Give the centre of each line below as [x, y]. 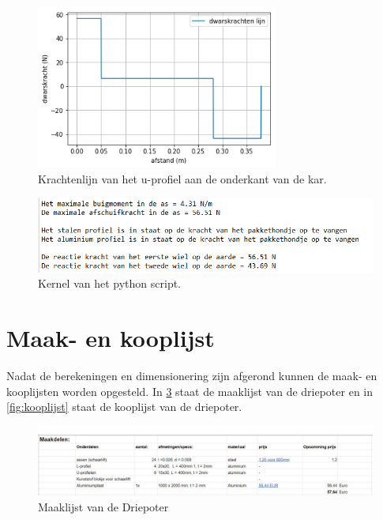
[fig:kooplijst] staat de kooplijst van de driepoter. [124, 407]
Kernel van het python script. [110, 283]
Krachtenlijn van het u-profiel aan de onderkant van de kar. [182, 178]
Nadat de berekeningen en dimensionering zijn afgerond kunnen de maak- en [192, 376]
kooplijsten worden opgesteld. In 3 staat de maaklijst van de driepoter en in [190, 391]
